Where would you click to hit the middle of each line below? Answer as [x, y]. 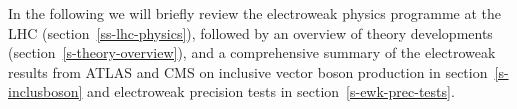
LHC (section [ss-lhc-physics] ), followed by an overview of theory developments [250, 32]
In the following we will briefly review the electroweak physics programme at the [255, 13]
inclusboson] [45, 91]
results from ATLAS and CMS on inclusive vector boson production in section [248, 71]
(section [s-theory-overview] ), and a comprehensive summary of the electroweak [252, 52]
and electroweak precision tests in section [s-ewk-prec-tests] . [271, 91]
